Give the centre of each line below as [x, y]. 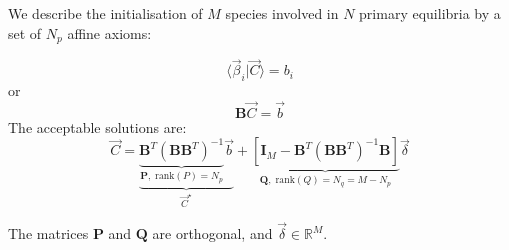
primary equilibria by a [430, 13]
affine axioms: [109, 32]
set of [25, 32]
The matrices [48, 233]
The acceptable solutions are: [97, 126]
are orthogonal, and [212, 233]
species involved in [282, 13]
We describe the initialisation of [105, 13]
